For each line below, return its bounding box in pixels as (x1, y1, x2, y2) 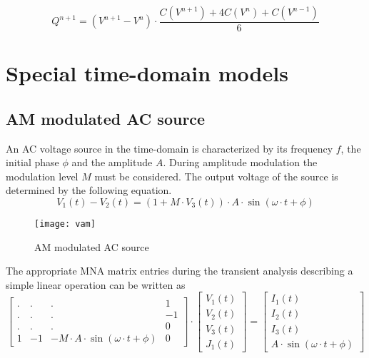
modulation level (6, 168, 79, 183)
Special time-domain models (6, 58, 288, 88)
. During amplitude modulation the (163, 155, 318, 170)
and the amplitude (71, 155, 153, 170)
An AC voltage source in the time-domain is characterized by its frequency (6, 140, 333, 155)
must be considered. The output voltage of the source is (94, 168, 338, 183)
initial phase (6, 155, 59, 170)
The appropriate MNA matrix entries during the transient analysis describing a (6, 263, 353, 278)
